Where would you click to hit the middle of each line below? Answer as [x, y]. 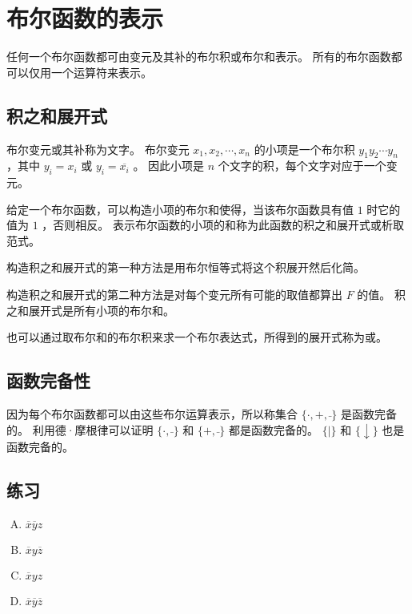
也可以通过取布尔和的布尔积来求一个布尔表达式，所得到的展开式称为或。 [197, 337]
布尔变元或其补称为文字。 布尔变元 [98, 149]
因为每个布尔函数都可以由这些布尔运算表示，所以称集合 [152, 414]
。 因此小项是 [169, 166]
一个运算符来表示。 [101, 72]
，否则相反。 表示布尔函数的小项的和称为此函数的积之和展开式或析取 [223, 225]
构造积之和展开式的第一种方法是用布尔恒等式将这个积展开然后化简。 [186, 267]
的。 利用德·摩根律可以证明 [80, 429]
